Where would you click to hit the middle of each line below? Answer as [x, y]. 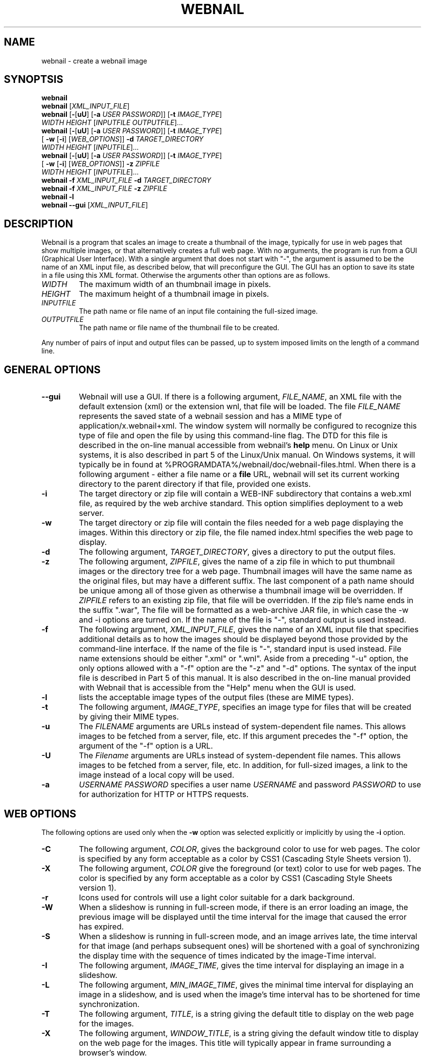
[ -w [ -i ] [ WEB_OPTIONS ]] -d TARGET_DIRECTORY [123, 139]
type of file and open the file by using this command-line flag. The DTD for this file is [233, 436]
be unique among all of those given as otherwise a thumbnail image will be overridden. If [241, 591]
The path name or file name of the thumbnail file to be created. [179, 328]
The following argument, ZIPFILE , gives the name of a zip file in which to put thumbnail [237, 562]
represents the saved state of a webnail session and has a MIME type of [210, 416]
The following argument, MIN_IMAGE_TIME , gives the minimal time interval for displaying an [246, 984]
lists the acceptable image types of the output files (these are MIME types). [216, 697]
